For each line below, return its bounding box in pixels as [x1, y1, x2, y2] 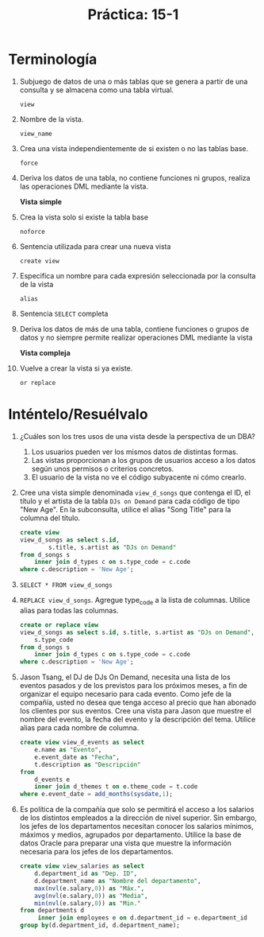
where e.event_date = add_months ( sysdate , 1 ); [19, 790, 173, 799]
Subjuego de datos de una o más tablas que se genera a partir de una [19, 76, 248, 86]
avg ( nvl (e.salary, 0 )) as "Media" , [34, 892, 148, 900]
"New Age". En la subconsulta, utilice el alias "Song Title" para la [19, 504, 231, 514]
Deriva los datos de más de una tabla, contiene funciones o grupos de [19, 324, 250, 333]
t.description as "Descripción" [34, 760, 141, 768]
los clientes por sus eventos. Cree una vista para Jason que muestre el [19, 706, 252, 716]
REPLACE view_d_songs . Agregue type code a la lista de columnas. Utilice [19, 595, 251, 606]
